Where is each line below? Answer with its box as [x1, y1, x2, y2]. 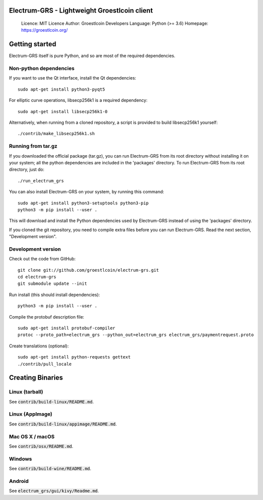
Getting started [9, 40, 56, 48]
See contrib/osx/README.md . [9, 443, 74, 449]
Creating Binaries [9, 374, 63, 382]
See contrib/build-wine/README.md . [9, 466, 92, 472]
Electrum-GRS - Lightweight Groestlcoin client [9, 6, 153, 15]
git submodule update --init [18, 281, 87, 286]
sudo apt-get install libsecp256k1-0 [18, 109, 108, 114]
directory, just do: [9, 166, 45, 173]
